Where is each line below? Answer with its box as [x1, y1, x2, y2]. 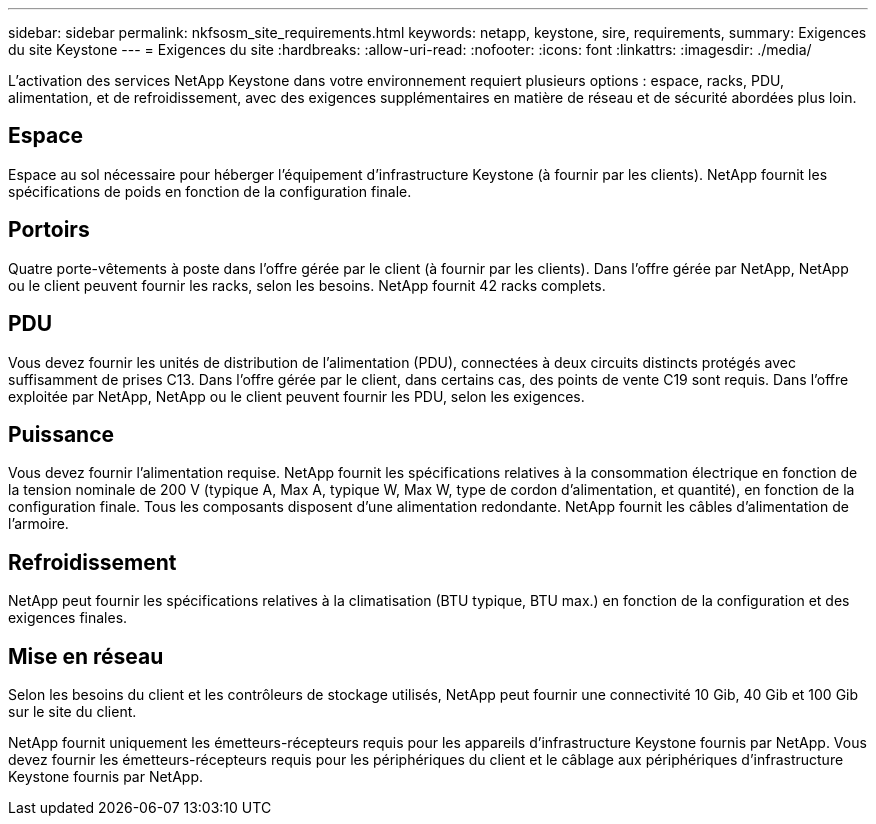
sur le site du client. [8, 703, 137, 721]
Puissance [8, 421, 115, 447]
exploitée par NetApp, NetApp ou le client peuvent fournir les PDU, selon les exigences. [8, 387, 585, 405]
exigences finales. [8, 609, 128, 627]
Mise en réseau [8, 643, 164, 669]
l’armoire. [8, 515, 69, 533]
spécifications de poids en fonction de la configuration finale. [8, 182, 412, 200]
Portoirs [8, 217, 90, 243]
